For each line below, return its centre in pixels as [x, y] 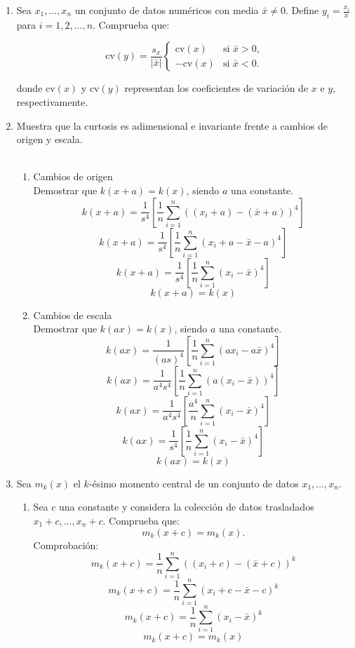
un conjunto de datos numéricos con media [167, 10]
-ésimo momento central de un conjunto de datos [194, 483]
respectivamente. [52, 101]
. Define [302, 10]
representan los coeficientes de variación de [216, 88]
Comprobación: [66, 545]
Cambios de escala [73, 315]
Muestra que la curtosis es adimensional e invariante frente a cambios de [172, 125]
